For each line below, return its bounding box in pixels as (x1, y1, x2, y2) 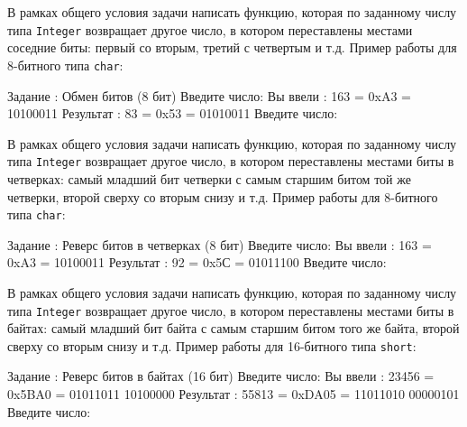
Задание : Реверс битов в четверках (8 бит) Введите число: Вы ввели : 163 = (7, 235, 432, 254)
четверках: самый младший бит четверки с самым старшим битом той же (7, 169, 411, 188)
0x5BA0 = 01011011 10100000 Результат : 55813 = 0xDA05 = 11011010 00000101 (7, 385, 460, 404)
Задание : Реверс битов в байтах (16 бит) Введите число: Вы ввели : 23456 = (7, 367, 435, 385)
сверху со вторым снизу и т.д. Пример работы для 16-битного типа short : (7, 336, 417, 355)
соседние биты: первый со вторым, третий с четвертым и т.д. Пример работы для (7, 38, 457, 57)
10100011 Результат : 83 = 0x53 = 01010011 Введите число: (7, 104, 338, 123)
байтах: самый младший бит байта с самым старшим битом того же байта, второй (7, 319, 460, 338)
